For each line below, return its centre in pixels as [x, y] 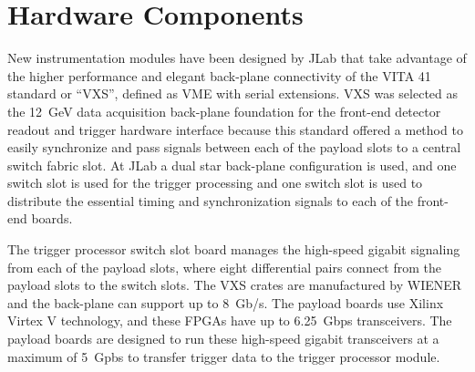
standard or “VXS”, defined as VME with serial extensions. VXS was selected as [233, 93]
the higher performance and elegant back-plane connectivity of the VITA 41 [219, 75]
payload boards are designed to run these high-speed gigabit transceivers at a [223, 339]
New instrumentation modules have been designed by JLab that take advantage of [237, 58]
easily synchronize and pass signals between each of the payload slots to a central [234, 147]
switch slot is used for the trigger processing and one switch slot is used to [215, 183]
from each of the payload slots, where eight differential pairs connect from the [225, 267]
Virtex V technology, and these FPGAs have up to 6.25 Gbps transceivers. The [230, 320]
